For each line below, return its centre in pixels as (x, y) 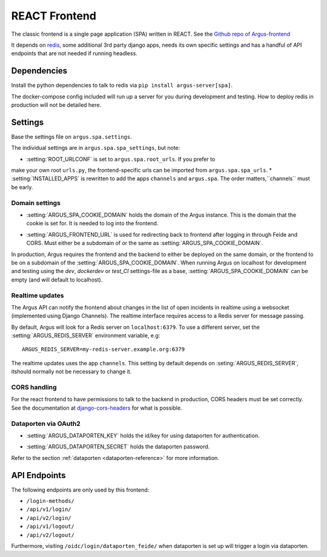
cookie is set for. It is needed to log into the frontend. (92, 223)
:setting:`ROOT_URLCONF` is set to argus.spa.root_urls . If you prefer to (121, 159)
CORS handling (34, 387)
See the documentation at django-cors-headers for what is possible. (97, 408)
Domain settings (36, 203)
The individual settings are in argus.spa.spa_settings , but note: (96, 148)
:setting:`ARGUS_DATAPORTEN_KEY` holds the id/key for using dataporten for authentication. (143, 435)
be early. (22, 187)
